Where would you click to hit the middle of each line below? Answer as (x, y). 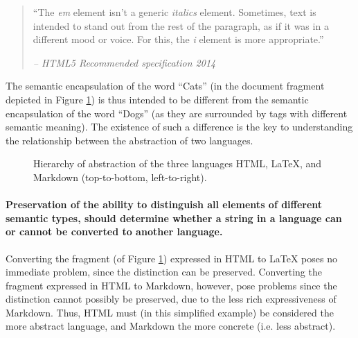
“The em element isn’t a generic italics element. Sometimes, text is (174, 12)
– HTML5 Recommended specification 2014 (124, 62)
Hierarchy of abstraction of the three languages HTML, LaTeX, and (178, 163)
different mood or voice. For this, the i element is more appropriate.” (178, 39)
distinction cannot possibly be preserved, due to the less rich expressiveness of (171, 299)
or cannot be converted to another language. (114, 231)
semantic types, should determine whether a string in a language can (174, 218)
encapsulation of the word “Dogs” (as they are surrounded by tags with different (177, 113)
